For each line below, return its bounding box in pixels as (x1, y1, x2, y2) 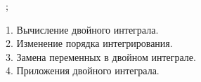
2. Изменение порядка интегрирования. (6, 36, 173, 50)
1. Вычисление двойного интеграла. (6, 22, 159, 36)
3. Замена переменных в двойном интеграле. (6, 49, 196, 64)
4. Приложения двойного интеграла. (6, 63, 160, 78)
